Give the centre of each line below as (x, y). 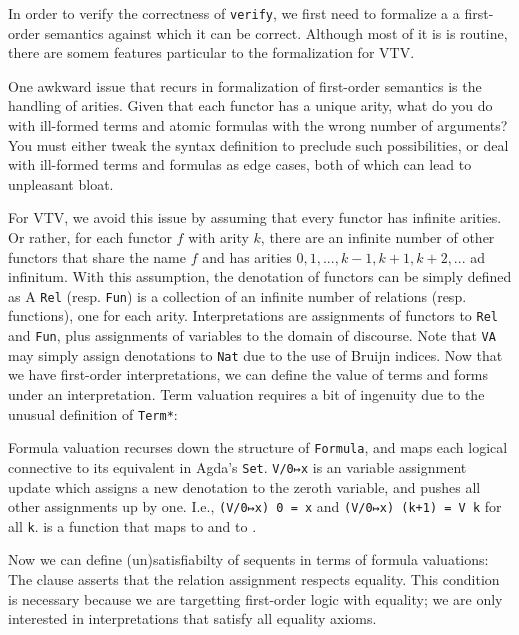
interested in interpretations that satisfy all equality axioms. (192, 618)
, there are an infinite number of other (377, 237)
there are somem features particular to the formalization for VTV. (211, 52)
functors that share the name (97, 256)
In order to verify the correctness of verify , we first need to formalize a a (234, 13)
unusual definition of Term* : (93, 413)
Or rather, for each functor (90, 237)
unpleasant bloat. (61, 183)
